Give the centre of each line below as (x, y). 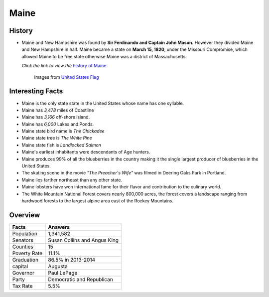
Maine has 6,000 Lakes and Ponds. (58, 124)
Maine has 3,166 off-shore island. (56, 117)
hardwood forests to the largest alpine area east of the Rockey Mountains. (98, 201)
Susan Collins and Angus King (83, 240)
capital (20, 266)
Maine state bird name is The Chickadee (63, 131)
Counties (23, 247)
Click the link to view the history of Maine (64, 66)
